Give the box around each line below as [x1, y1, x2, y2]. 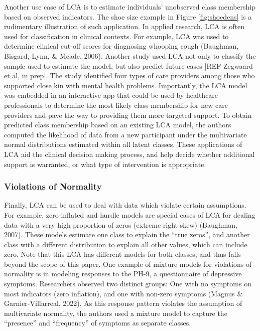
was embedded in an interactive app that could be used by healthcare [4, 90, 218, 100]
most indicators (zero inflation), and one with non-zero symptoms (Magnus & [4, 288, 243, 298]
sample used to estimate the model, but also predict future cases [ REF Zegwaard [4, 60, 253, 71]
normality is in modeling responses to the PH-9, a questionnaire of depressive [4, 268, 242, 279]
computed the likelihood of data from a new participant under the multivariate [4, 129, 247, 139]
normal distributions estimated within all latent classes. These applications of [4, 139, 242, 149]
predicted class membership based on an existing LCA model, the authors [4, 119, 231, 130]
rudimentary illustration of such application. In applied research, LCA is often [4, 21, 245, 32]
